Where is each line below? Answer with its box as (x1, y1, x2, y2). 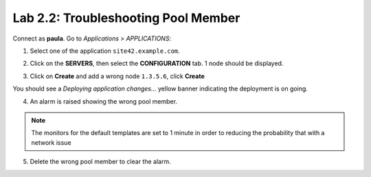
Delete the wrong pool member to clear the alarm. (30, 158, 171, 166)
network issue (31, 138, 71, 147)
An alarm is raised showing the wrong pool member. (30, 97, 178, 106)
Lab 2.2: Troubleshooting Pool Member (12, 10, 240, 25)
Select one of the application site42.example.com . (30, 47, 180, 55)
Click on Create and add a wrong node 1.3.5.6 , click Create (30, 72, 205, 80)
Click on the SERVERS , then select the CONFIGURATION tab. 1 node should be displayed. (30, 59, 284, 68)
